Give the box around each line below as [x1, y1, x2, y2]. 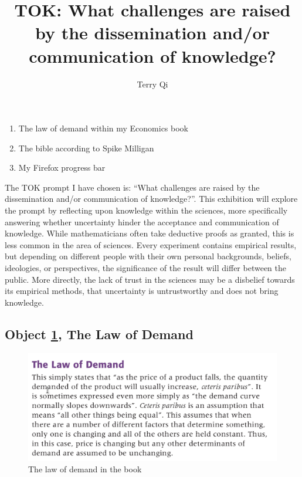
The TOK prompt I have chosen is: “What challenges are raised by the [5, 181, 260, 193]
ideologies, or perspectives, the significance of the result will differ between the [5, 262, 287, 274]
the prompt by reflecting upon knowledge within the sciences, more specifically [5, 204, 288, 216]
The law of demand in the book [28, 463, 142, 475]
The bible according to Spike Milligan [18, 141, 154, 154]
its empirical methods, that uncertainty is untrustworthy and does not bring [5, 285, 279, 297]
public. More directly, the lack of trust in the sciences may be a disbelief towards [5, 273, 295, 285]
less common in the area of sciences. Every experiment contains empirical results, [5, 238, 297, 251]
